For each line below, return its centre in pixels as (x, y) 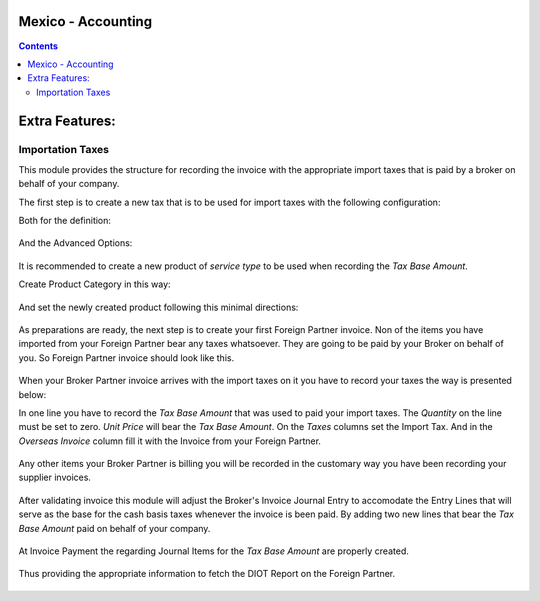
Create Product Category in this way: (94, 284)
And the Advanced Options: (75, 243)
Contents (38, 46)
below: (32, 394)
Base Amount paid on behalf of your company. (114, 528)
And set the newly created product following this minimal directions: (158, 307)
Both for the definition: (65, 221)
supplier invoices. (55, 477)
